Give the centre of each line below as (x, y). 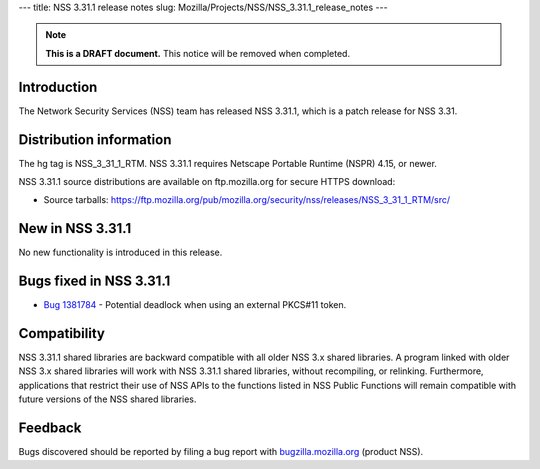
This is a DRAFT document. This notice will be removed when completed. (197, 53)
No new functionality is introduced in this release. (120, 252)
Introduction (58, 86)
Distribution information (95, 139)
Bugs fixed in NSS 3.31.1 (94, 281)
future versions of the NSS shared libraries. (107, 399)
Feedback (50, 428)
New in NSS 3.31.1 (75, 228)
